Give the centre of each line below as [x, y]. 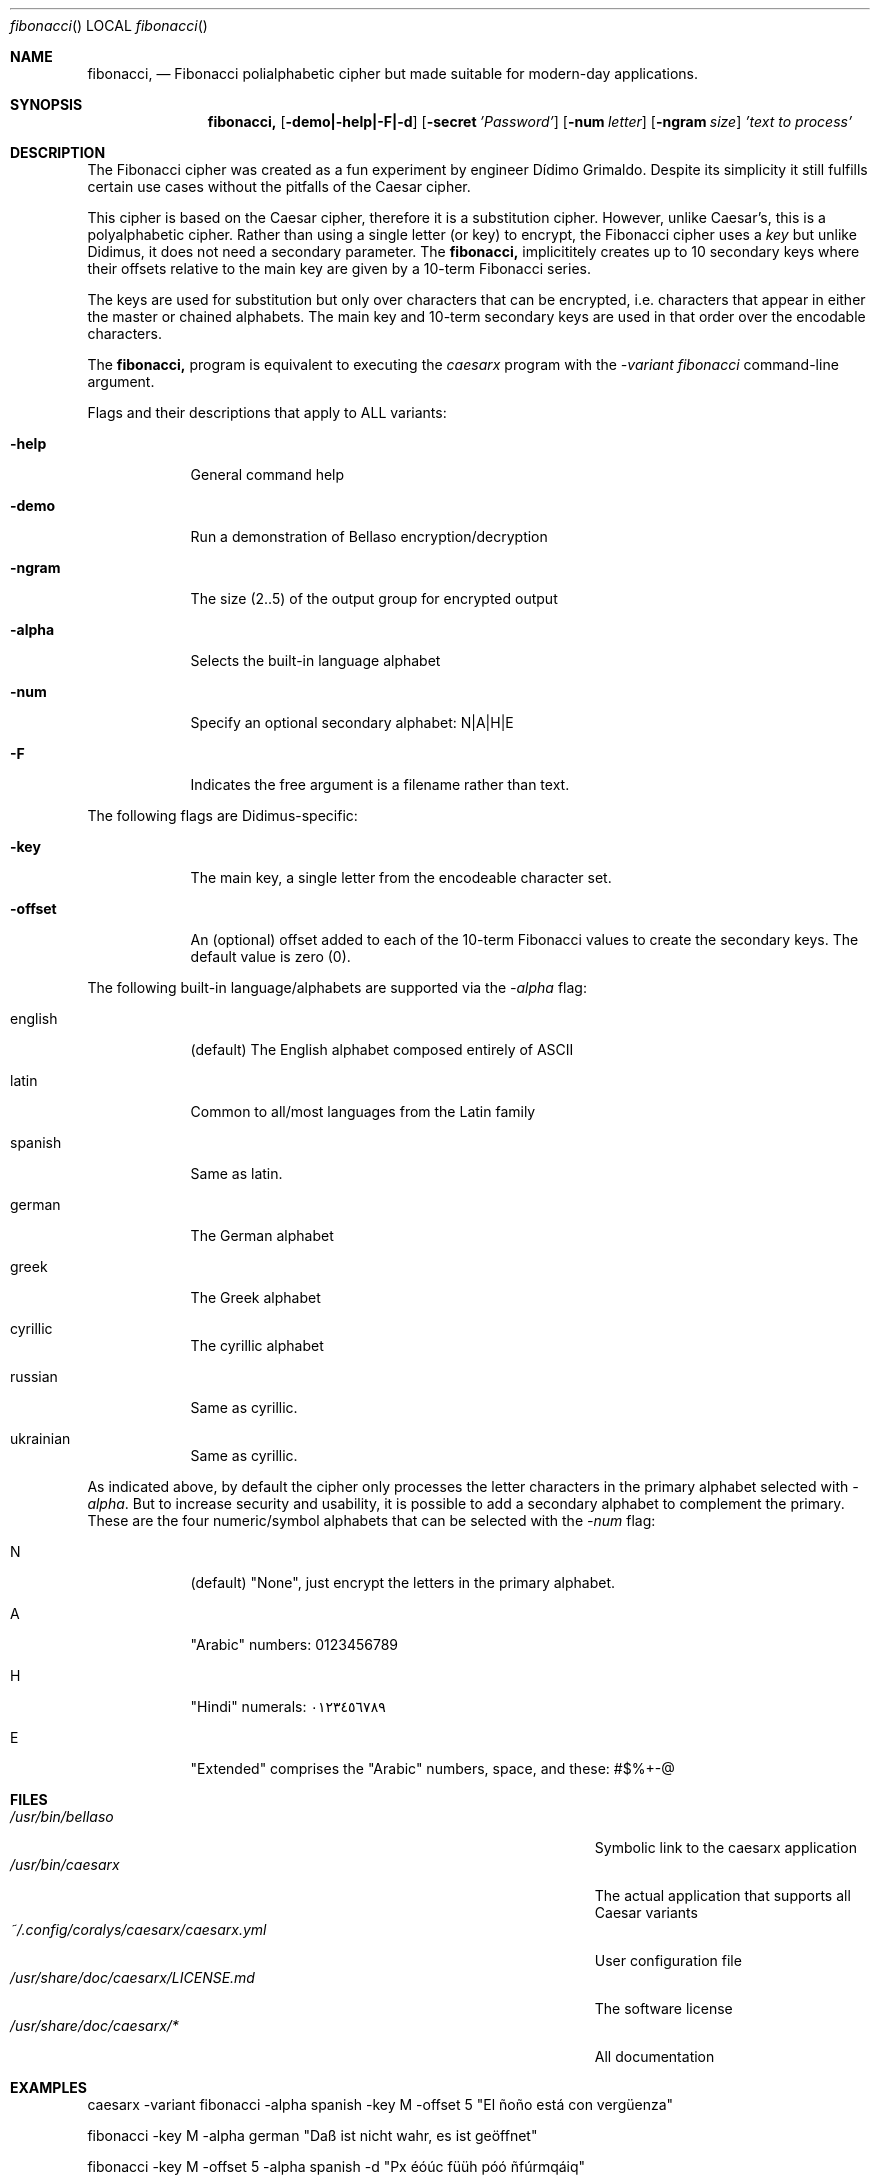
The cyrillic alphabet [257, 1345]
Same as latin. [236, 1173]
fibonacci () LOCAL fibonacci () [109, 25]
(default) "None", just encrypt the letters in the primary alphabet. [403, 1582]
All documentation [654, 2056]
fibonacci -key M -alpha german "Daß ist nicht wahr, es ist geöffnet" [312, 2135]
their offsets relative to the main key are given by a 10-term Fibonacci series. [339, 268]
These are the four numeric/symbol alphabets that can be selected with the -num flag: [371, 1520]
